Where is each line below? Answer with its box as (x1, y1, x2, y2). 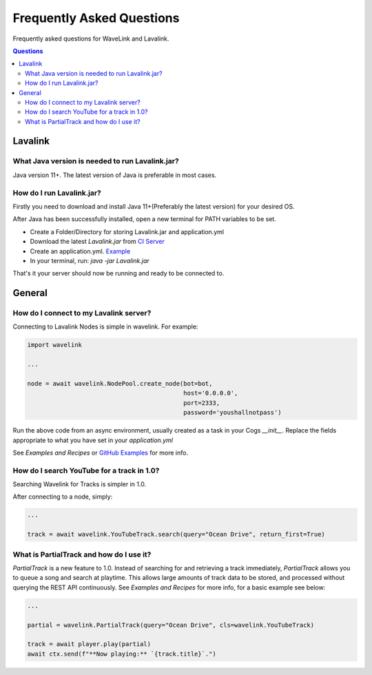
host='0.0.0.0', (183, 389, 238, 397)
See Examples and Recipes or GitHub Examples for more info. (12, 448, 189, 457)
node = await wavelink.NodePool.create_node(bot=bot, (27, 380, 213, 388)
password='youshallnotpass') (183, 408, 282, 417)
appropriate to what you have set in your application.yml (12, 436, 174, 444)
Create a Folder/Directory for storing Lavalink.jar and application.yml (30, 227, 224, 236)
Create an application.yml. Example (30, 247, 131, 255)
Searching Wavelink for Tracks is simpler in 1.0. (12, 480, 147, 488)
